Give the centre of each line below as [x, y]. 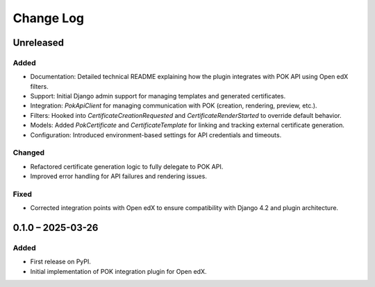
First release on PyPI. [61, 262]
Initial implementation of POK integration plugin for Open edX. [118, 271]
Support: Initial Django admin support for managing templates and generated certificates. [158, 96]
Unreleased [39, 43]
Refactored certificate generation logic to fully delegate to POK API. [127, 166]
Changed [29, 153]
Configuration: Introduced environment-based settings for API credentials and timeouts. [156, 134]
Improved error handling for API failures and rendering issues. [119, 176]
